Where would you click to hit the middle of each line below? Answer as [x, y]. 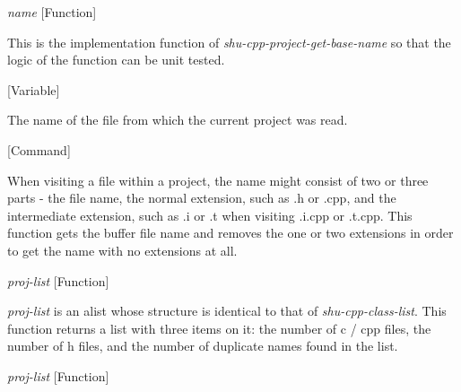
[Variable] [34, 89]
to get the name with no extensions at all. [122, 250]
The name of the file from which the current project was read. [178, 120]
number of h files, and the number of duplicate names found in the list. [203, 346]
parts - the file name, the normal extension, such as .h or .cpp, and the [202, 198]
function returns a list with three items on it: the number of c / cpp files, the [219, 328]
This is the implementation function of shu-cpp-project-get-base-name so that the [229, 42]
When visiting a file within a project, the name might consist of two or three [218, 180]
